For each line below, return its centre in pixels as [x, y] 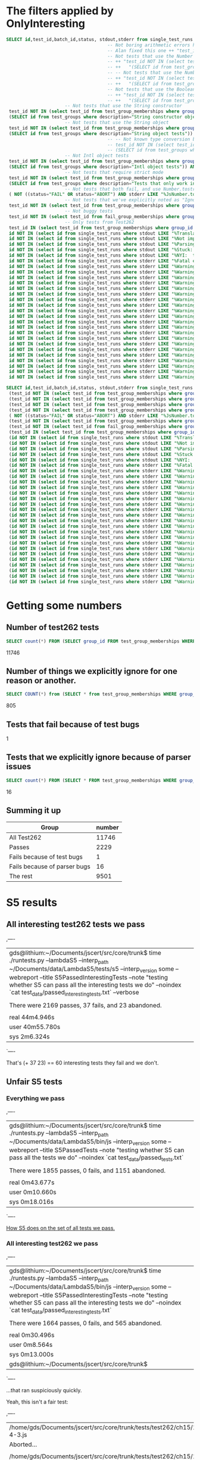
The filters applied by [60, 11]
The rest [21, 876]
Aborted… [23, 1445]
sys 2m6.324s [29, 1037]
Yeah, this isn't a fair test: [37, 1402]
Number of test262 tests [53, 627]
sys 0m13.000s [32, 1355]
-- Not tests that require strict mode [114, 172]
